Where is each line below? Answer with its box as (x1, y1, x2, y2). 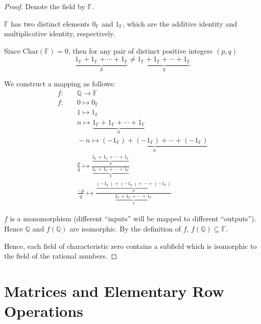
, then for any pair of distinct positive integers (68, 45, 213, 56)
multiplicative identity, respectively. (4, 28, 115, 39)
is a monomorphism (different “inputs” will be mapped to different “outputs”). (10, 213, 256, 224)
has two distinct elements (11, 18, 90, 29)
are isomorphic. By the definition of (69, 223, 181, 234)
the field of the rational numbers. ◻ (4, 250, 117, 261)
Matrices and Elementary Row (4, 280, 224, 301)
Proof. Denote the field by (4, 1, 85, 11)
